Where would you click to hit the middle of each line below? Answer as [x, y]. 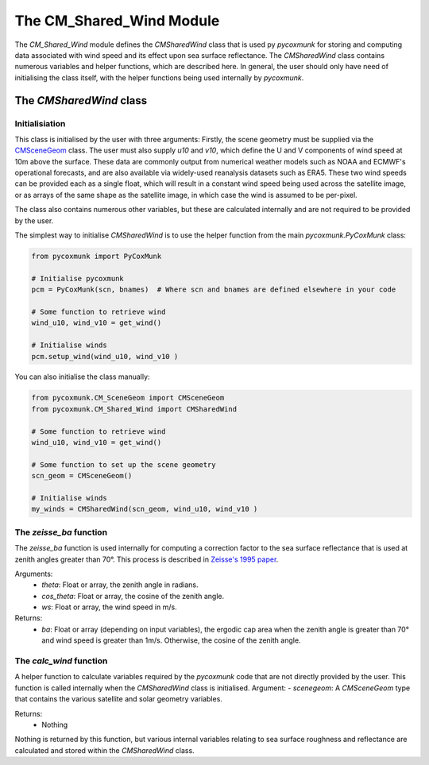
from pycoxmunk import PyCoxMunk [97, 256]
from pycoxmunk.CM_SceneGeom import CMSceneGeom [128, 398]
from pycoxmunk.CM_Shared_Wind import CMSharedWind [134, 409]
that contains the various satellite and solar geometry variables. [118, 699]
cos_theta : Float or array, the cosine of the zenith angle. [133, 596]
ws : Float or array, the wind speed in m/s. [110, 607]
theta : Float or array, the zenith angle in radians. [120, 585]
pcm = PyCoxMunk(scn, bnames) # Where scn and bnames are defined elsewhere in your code [214, 290]
